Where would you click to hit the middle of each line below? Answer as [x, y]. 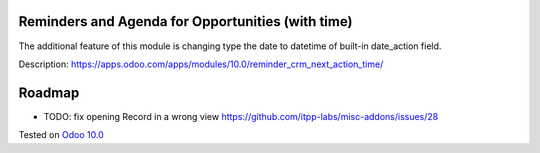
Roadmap [49, 92]
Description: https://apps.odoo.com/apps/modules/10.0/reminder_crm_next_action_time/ [201, 64]
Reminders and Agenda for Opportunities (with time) [185, 21]
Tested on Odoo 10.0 [61, 135]
